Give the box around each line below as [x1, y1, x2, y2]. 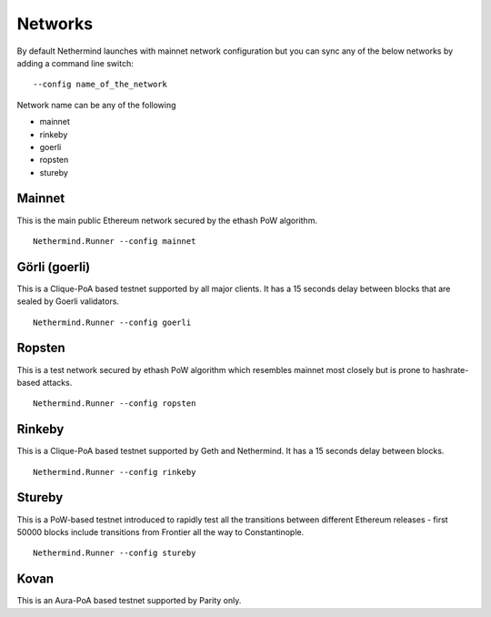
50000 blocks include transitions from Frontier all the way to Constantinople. [16, 526, 305, 537]
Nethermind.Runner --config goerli [33, 317, 192, 328]
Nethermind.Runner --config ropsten [33, 399, 196, 409]
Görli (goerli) [16, 259, 91, 275]
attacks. [42, 377, 73, 388]
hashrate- [432, 364, 469, 375]
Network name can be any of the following [16, 99, 176, 110]
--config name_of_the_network [33, 79, 168, 90]
